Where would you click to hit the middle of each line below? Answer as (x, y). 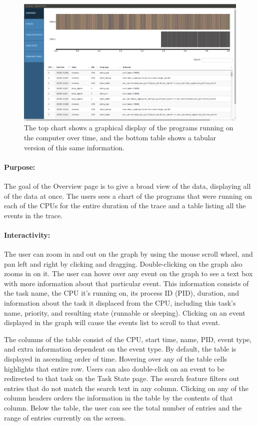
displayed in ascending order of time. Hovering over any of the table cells (116, 359)
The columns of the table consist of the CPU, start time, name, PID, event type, (128, 339)
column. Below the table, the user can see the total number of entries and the (123, 408)
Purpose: (20, 167)
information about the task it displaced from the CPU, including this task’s (120, 303)
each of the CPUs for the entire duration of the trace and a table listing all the (125, 206)
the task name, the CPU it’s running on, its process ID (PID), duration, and (121, 293)
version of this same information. (74, 147)
